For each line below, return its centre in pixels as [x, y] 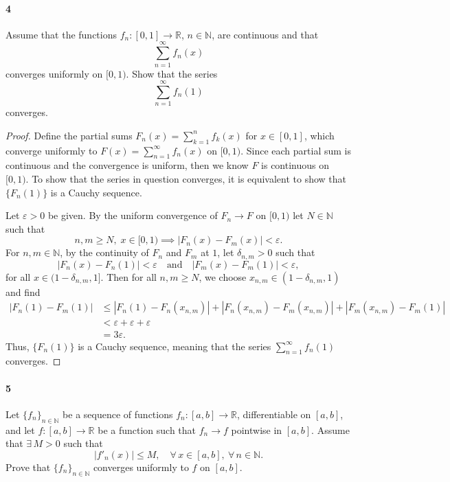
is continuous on [295, 165]
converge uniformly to [52, 150]
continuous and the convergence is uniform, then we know [127, 165]
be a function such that [147, 429]
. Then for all [128, 276]
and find [23, 291]
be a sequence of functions [118, 414]
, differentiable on [274, 414]
